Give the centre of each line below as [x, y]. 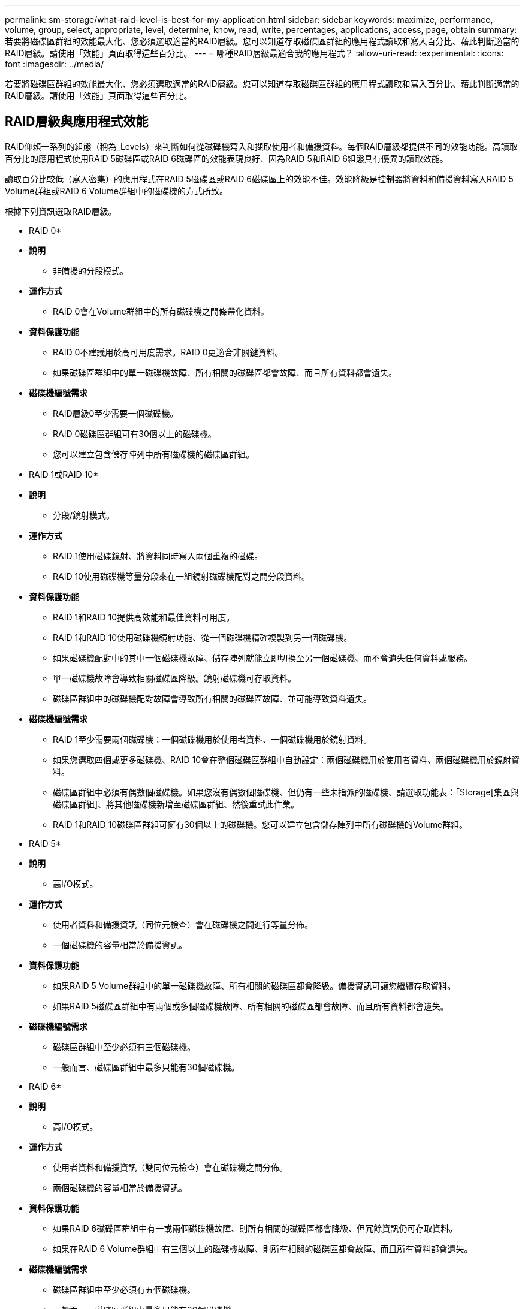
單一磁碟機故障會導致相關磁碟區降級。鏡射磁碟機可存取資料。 [174, 678]
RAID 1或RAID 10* [64, 474]
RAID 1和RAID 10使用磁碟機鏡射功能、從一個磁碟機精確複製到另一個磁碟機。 [203, 637]
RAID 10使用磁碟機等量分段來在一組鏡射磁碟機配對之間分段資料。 [181, 576]
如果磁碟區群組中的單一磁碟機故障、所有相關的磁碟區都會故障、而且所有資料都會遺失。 [225, 372]
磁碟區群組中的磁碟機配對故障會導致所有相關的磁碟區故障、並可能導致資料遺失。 [212, 698]
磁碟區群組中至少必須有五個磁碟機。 [124, 1289]
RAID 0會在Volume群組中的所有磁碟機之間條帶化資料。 [161, 311]
